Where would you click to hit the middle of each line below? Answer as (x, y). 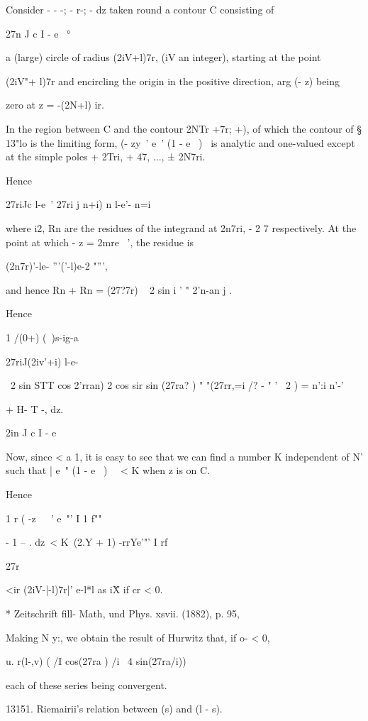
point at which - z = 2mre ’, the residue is (100, 242)
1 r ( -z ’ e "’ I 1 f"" (54, 518)
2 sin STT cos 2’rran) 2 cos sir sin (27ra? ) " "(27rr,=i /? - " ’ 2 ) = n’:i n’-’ (177, 385)
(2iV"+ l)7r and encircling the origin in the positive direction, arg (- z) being (173, 81)
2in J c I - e (31, 433)
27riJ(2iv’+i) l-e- (42, 361)
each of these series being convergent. (87, 684)
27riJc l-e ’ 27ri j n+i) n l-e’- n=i (78, 204)
